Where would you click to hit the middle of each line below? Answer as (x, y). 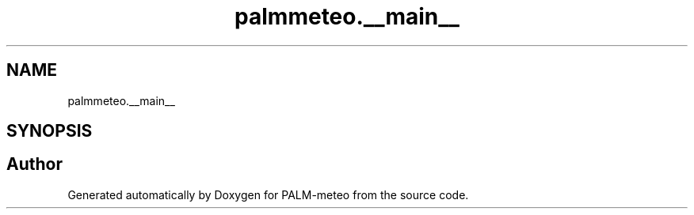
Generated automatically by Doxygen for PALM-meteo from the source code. (268, 194)
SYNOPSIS (50, 131)
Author (34, 164)
